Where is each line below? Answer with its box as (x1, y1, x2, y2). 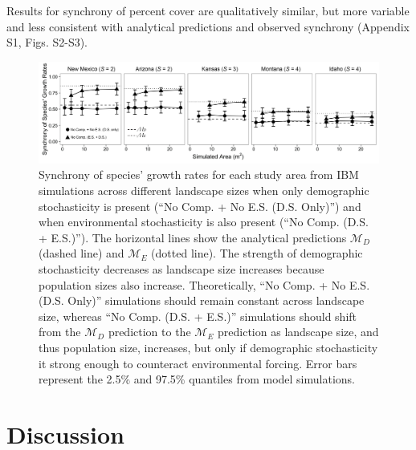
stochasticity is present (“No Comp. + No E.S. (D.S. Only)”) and (39, 197, 361, 214)
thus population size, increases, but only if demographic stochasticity (39, 339, 378, 356)
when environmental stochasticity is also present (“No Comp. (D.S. (39, 213, 369, 230)
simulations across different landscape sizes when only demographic (39, 182, 369, 199)
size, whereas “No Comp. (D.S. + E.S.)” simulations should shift (39, 307, 357, 324)
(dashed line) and (39, 245, 124, 261)
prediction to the (108, 323, 191, 340)
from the (39, 323, 81, 340)
